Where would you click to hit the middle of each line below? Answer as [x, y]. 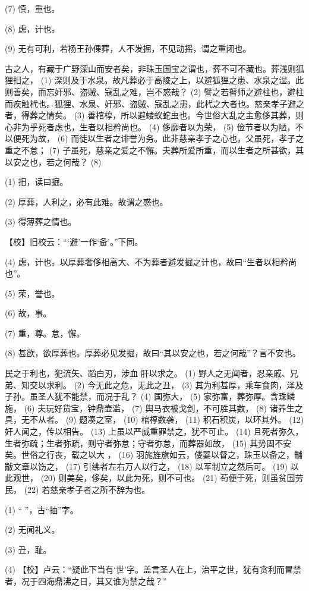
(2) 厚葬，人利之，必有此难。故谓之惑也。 [86, 201]
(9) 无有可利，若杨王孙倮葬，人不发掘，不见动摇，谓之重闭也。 [128, 48]
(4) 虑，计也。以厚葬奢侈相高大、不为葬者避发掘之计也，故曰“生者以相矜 [147, 261]
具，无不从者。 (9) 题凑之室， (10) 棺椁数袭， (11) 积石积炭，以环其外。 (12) [154, 419]
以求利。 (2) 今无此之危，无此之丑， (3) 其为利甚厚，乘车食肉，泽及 [171, 384]
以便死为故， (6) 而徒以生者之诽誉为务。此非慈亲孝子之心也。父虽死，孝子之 [154, 138]
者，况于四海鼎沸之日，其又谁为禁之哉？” [86, 581]
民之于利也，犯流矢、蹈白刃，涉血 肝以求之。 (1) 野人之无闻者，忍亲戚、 [147, 373]
